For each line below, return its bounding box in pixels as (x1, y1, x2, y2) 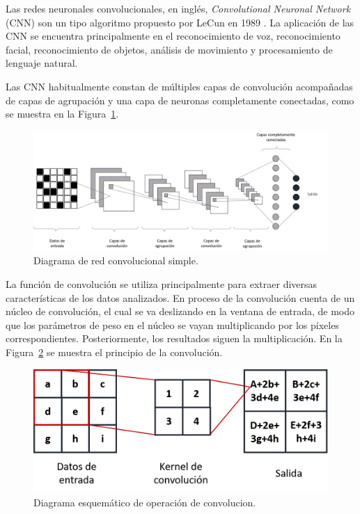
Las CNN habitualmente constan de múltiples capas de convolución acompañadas (6, 79, 353, 93)
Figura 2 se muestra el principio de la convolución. (6, 344, 223, 359)
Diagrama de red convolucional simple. (33, 253, 198, 268)
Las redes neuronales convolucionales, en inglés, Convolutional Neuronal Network (6, 1, 351, 15)
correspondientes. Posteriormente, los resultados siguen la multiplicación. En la (6, 331, 343, 346)
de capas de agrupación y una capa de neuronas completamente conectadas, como (6, 93, 354, 107)
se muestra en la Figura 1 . (6, 106, 119, 121)
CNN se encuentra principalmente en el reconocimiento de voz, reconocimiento (6, 29, 341, 43)
